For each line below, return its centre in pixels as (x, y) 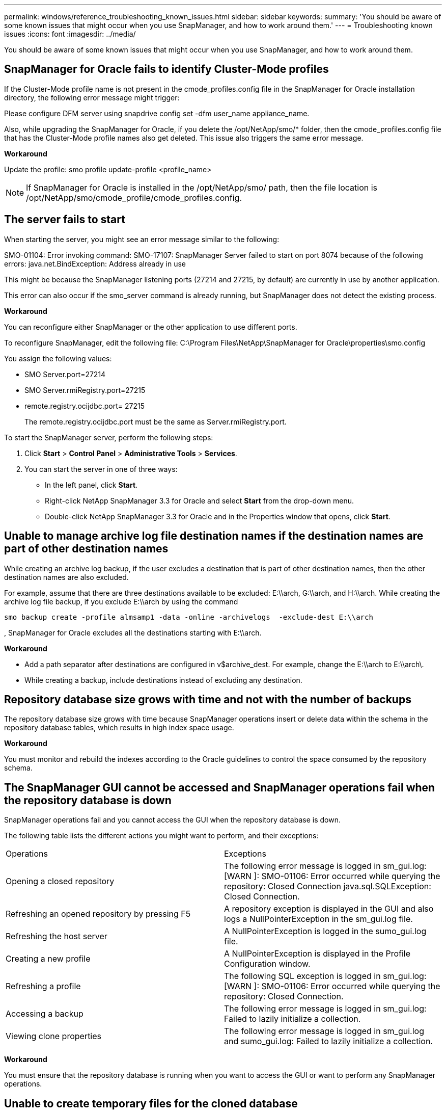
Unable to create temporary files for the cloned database (151, 1103)
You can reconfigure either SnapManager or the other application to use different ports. (151, 327)
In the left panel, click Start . (91, 485)
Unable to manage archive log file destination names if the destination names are (214, 536)
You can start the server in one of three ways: (101, 469)
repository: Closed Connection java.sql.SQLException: (328, 886)
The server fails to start (65, 220)
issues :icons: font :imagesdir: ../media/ (70, 34)
